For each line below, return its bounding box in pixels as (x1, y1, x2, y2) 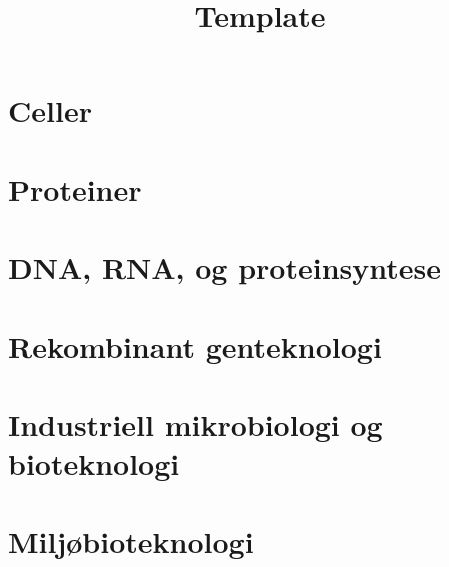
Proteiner (8, 168, 142, 209)
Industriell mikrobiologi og (8, 403, 383, 444)
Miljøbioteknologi (8, 521, 254, 562)
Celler (8, 90, 92, 131)
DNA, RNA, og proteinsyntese (8, 247, 441, 288)
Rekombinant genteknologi (8, 325, 382, 366)
